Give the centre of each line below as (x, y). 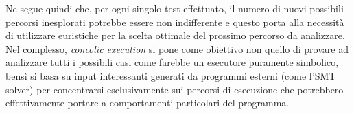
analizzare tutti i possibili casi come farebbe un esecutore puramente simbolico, (172, 62)
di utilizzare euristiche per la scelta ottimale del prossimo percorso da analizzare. (175, 35)
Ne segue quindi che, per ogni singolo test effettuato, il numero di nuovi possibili (175, 8)
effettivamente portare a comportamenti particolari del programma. (147, 103)
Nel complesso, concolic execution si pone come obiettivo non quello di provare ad (177, 48)
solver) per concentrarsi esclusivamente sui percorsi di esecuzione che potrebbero (175, 89)
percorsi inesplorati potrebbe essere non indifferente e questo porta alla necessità (175, 22)
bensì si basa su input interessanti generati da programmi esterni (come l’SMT (171, 75)
